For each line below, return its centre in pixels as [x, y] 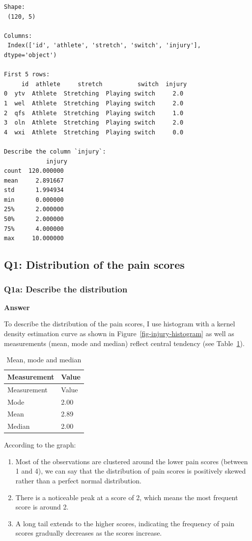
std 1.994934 [34, 190]
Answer [17, 307]
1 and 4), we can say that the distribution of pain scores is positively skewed [131, 471]
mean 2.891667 [34, 180]
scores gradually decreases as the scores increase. [89, 533]
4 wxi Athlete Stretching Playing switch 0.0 [94, 132]
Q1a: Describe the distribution [66, 289]
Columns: [18, 36]
